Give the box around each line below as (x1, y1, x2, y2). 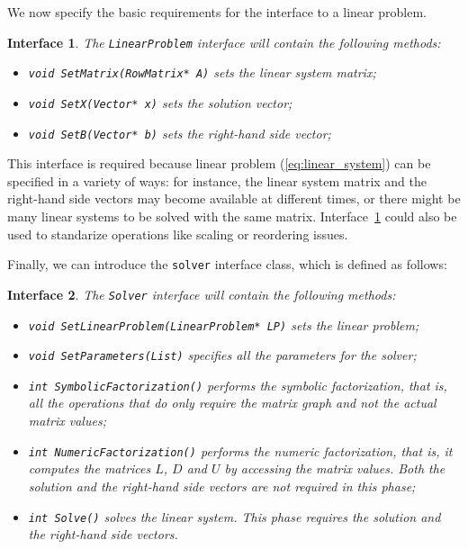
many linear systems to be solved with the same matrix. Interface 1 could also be (7, 207, 457, 225)
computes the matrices (28, 459, 151, 478)
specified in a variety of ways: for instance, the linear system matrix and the (7, 171, 427, 190)
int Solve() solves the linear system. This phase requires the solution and (28, 507, 441, 526)
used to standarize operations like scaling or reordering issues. (7, 224, 348, 243)
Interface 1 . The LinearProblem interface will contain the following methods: (7, 32, 441, 51)
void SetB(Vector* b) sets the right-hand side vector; (28, 123, 331, 142)
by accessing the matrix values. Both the (224, 459, 445, 478)
